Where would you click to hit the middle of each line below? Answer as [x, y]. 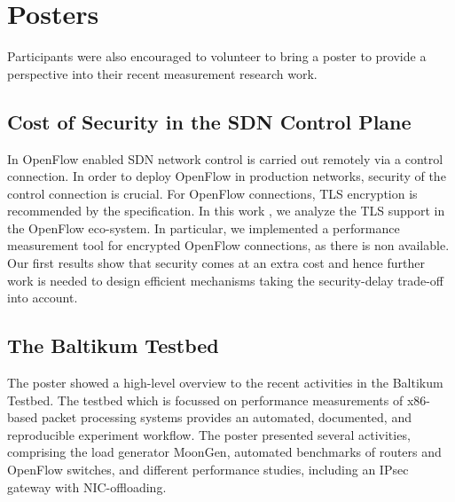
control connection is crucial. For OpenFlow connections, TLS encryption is [212, 193]
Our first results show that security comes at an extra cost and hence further [216, 263]
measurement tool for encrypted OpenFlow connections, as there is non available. [228, 245]
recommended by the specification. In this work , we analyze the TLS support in [226, 211]
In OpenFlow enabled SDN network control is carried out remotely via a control [225, 158]
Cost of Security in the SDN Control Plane [209, 121]
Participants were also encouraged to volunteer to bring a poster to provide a [217, 56]
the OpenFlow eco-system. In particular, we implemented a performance [204, 227]
